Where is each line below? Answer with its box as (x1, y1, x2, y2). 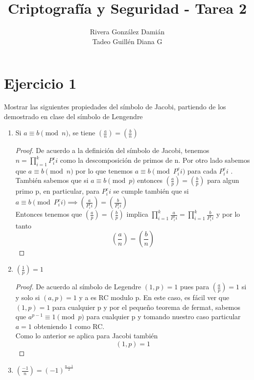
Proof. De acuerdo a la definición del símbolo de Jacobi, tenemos (15, 145, 209, 155)
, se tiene (68, 127, 95, 138)
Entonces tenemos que (15, 209, 82, 219)
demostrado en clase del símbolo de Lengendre (4, 111, 143, 121)
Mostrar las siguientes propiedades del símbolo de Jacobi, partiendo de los (4, 101, 226, 112)
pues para (180, 281, 209, 292)
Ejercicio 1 (4, 73, 77, 93)
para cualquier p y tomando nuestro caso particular (86, 311, 241, 322)
